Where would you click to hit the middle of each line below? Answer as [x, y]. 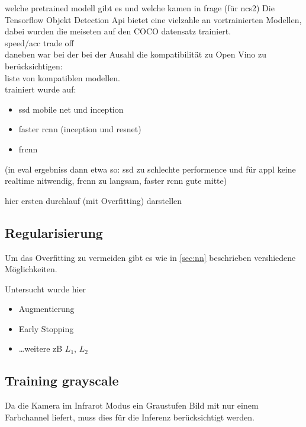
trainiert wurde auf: [41, 89]
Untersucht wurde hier [46, 289]
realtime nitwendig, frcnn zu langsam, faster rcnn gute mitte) [116, 181]
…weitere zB [41, 348]
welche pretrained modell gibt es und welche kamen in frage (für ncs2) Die [140, 8]
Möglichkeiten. [31, 269]
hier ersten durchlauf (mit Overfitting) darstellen [94, 200]
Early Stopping [46, 328]
